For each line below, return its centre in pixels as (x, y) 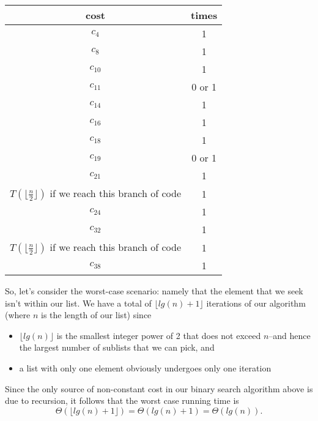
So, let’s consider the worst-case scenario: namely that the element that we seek (154, 291)
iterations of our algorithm (256, 303)
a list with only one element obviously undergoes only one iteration (145, 367)
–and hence (290, 335)
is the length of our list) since (96, 315)
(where (18, 315)
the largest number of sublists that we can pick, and (117, 347)
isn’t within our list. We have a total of (78, 303)
